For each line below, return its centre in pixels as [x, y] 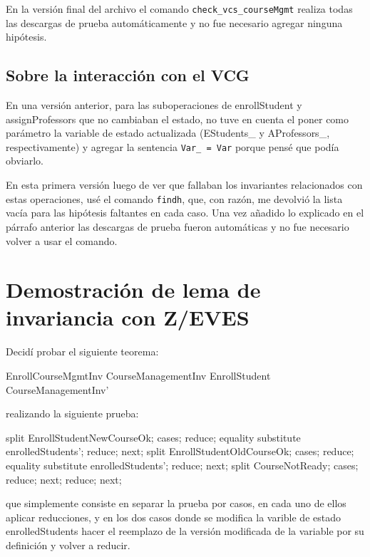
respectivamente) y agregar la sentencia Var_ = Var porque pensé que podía [173, 146]
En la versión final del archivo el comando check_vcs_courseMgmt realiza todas [179, 9]
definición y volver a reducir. [68, 545]
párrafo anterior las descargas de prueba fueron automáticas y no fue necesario [178, 226]
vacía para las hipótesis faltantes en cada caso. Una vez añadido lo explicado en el [185, 213]
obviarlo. [25, 161]
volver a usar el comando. [62, 240]
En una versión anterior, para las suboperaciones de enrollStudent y [154, 105]
